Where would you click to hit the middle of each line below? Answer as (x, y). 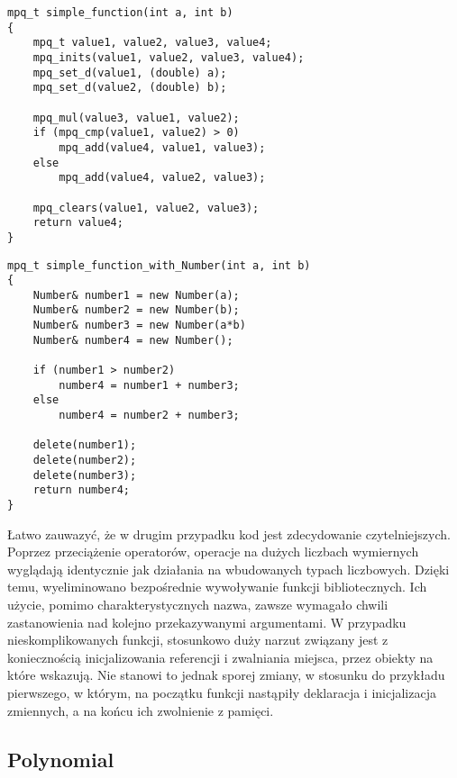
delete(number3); (85, 475)
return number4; (82, 490)
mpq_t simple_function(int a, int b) (120, 13)
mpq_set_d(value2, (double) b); (130, 88)
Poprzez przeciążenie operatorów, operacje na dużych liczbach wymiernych (213, 552)
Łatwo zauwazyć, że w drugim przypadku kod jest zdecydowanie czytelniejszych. (229, 534)
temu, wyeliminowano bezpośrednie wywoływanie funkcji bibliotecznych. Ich (217, 587)
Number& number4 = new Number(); (133, 340)
